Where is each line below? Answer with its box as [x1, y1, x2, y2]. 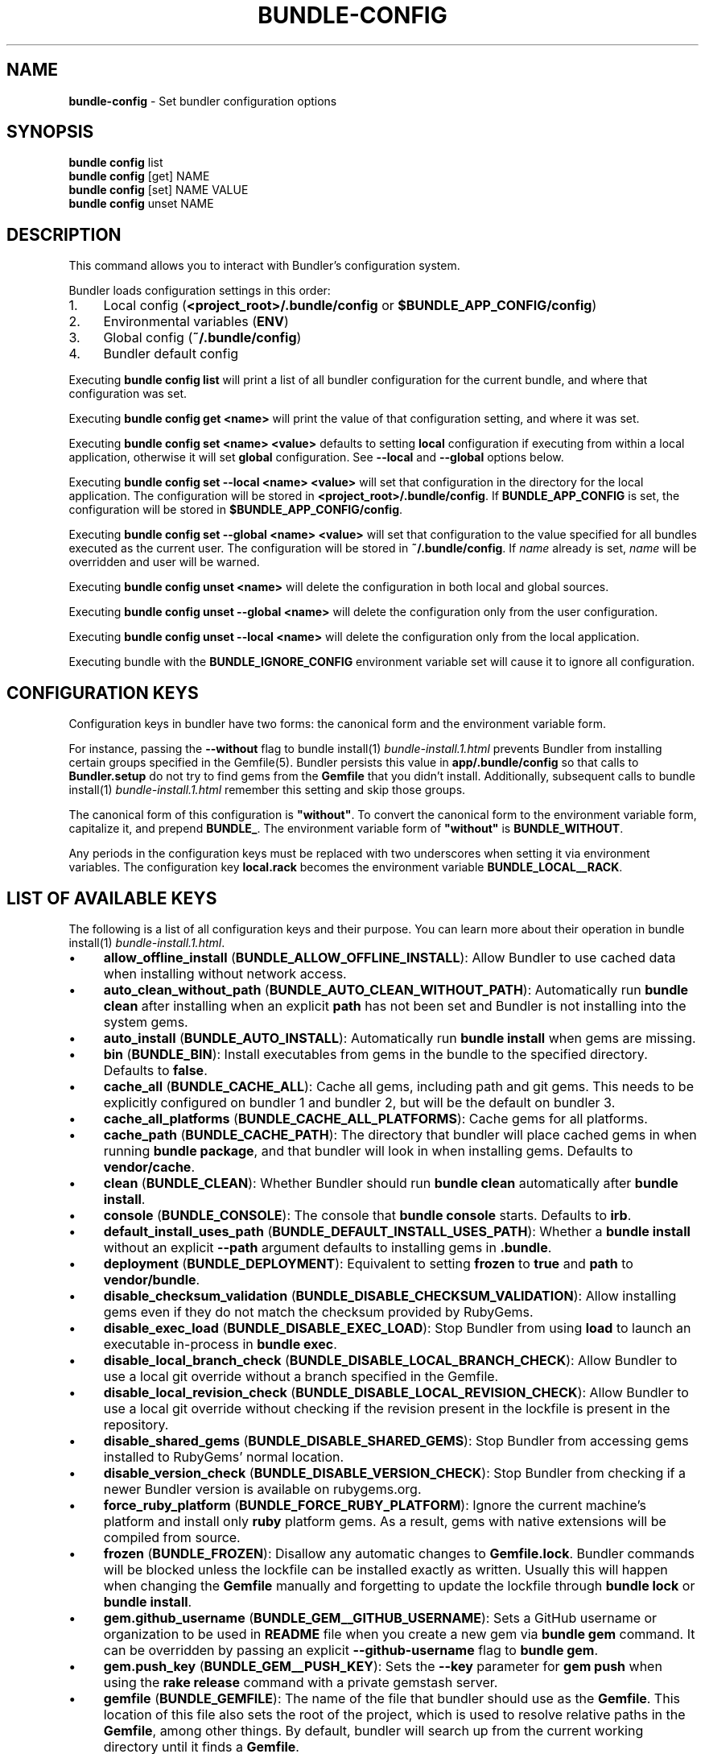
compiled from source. [103, 1529, 241, 1545]
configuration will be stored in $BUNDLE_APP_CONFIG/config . [68, 503, 403, 517]
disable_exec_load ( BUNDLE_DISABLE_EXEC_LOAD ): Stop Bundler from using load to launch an [103, 1319, 691, 1336]
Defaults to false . [103, 1061, 208, 1078]
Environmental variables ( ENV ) [103, 313, 289, 330]
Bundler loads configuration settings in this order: [68, 283, 331, 298]
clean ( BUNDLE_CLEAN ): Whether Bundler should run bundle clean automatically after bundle [103, 1174, 678, 1191]
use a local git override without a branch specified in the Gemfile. [103, 1367, 499, 1384]
